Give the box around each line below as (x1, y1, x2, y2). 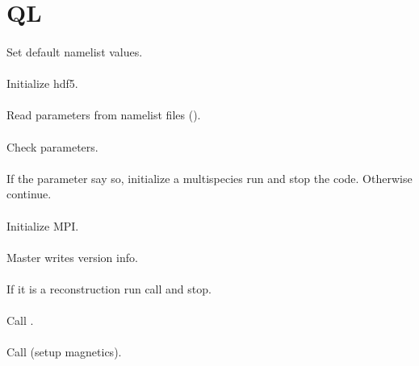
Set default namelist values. (6, 43, 143, 60)
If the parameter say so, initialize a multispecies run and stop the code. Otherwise (6, 169, 413, 186)
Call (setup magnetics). (6, 343, 122, 360)
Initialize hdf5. (6, 75, 78, 92)
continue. (6, 185, 52, 202)
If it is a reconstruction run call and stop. (6, 280, 212, 297)
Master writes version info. (6, 248, 138, 265)
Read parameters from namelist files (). (6, 106, 201, 123)
